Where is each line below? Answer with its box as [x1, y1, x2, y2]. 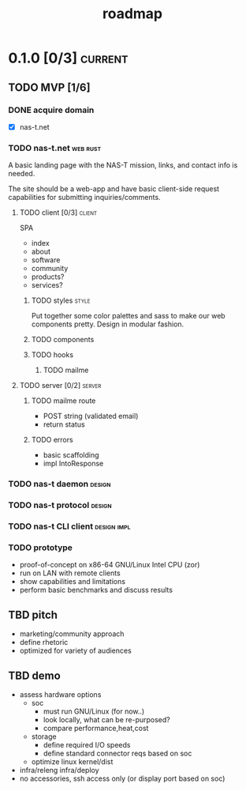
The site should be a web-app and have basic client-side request [8, 184, 219, 194]
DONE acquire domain [8, 104, 95, 115]
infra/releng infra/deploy [19, 765, 100, 774]
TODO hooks [31, 350, 73, 360]
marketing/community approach [19, 629, 125, 638]
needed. [8, 169, 35, 179]
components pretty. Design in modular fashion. [31, 319, 184, 329]
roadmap [102, 5, 163, 23]
